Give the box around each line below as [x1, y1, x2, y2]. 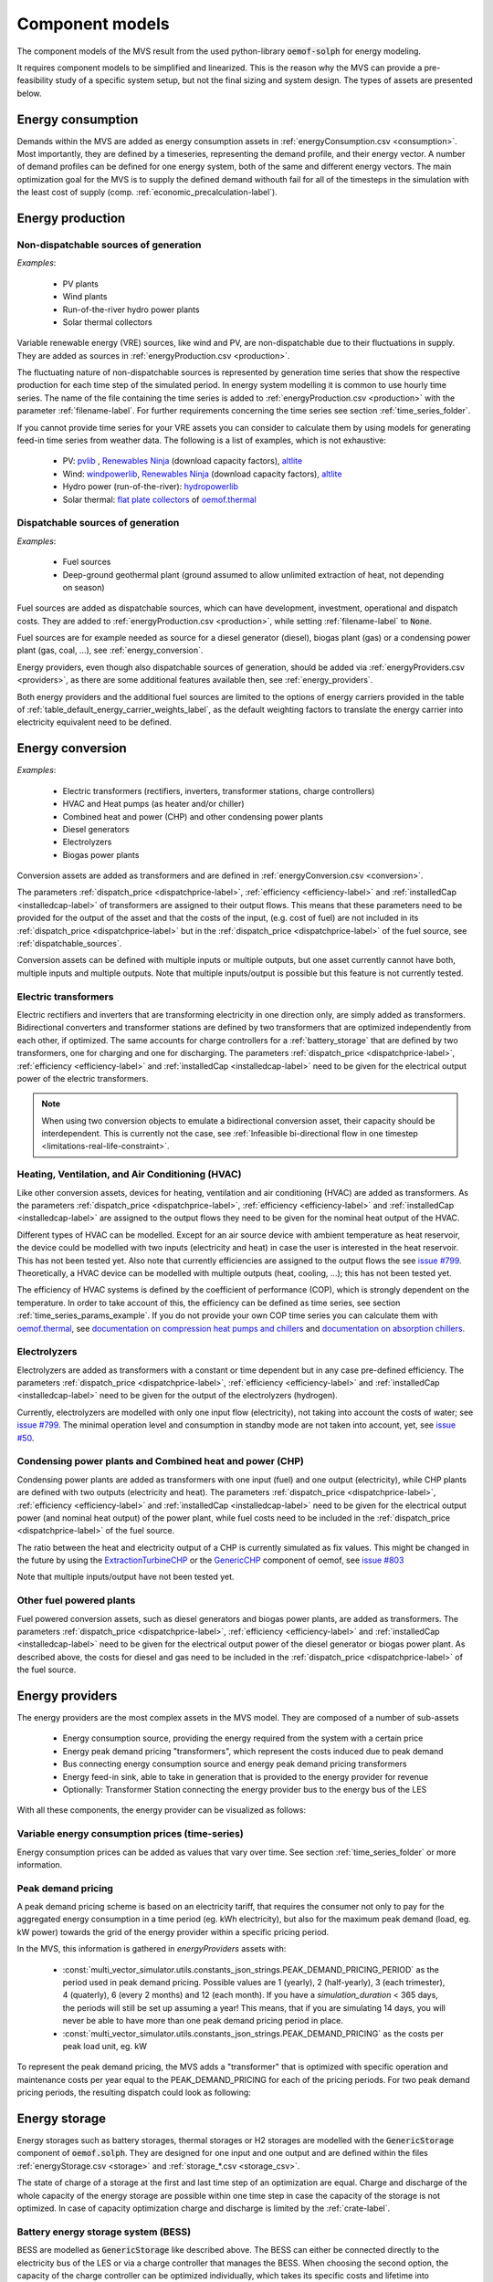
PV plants [62, 278, 100, 289]
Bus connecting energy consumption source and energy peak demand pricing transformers [62, 1758, 407, 1770]
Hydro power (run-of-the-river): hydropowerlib [62, 481, 239, 492]
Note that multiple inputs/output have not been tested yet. [16, 1571, 235, 1583]
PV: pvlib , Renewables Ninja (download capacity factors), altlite [62, 455, 303, 466]
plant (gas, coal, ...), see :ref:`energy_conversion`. [16, 644, 204, 656]
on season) [62, 581, 105, 592]
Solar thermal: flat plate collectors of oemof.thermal [62, 494, 257, 505]
